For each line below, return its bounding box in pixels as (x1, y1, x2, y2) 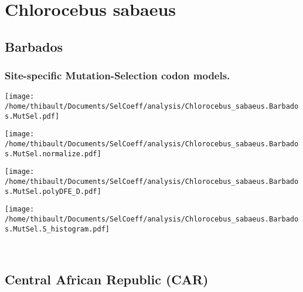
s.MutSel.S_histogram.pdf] (5, 224, 110, 233)
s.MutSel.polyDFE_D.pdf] (5, 187, 101, 196)
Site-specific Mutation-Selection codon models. (5, 68, 230, 83)
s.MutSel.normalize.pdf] (5, 149, 101, 158)
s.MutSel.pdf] (5, 112, 60, 120)
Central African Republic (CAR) (5, 270, 209, 288)
